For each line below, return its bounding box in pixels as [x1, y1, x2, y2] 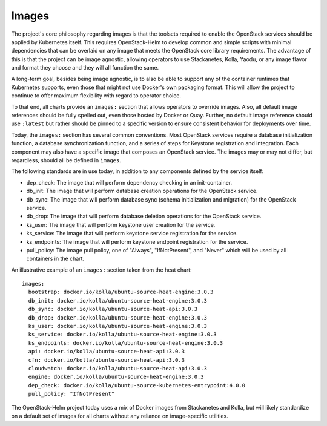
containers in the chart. [26, 255, 85, 263]
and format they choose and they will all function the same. [11, 64, 159, 71]
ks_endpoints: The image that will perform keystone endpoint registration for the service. [26, 238, 248, 245]
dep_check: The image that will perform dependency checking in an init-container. [26, 179, 233, 186]
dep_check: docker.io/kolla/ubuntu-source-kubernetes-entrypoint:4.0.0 [28, 382, 246, 388]
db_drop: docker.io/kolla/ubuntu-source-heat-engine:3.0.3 [28, 314, 207, 321]
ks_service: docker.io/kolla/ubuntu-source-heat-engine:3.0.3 [28, 331, 217, 338]
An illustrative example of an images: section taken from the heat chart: [11, 266, 192, 274]
